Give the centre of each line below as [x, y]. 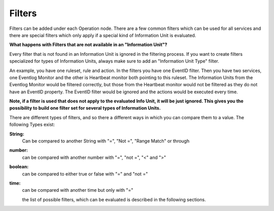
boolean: [19, 167]
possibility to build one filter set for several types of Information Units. [85, 108]
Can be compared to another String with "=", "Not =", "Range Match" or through [106, 141]
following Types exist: [32, 125]
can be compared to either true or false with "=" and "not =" [85, 174]
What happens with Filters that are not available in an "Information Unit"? [88, 45]
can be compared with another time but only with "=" [78, 190]
